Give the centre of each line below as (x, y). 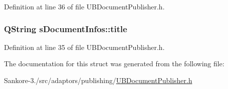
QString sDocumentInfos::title (66, 28)
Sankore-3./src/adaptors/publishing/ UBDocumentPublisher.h (98, 80)
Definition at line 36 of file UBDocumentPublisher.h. (84, 6)
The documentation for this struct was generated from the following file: (114, 64)
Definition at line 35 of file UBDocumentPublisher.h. (84, 47)
